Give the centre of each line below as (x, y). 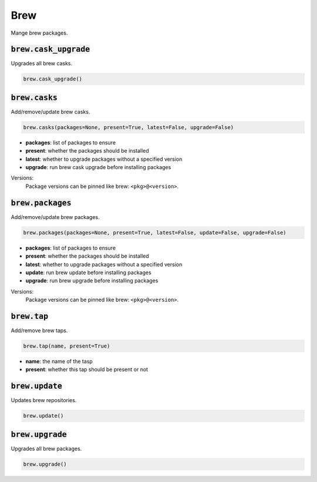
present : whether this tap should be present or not (87, 369)
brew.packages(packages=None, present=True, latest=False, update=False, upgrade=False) (155, 232)
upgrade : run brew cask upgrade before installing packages (98, 167)
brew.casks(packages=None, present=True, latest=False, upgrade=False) (129, 127)
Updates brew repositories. (44, 400)
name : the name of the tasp (59, 361)
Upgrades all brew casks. (42, 63)
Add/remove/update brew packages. (55, 217)
